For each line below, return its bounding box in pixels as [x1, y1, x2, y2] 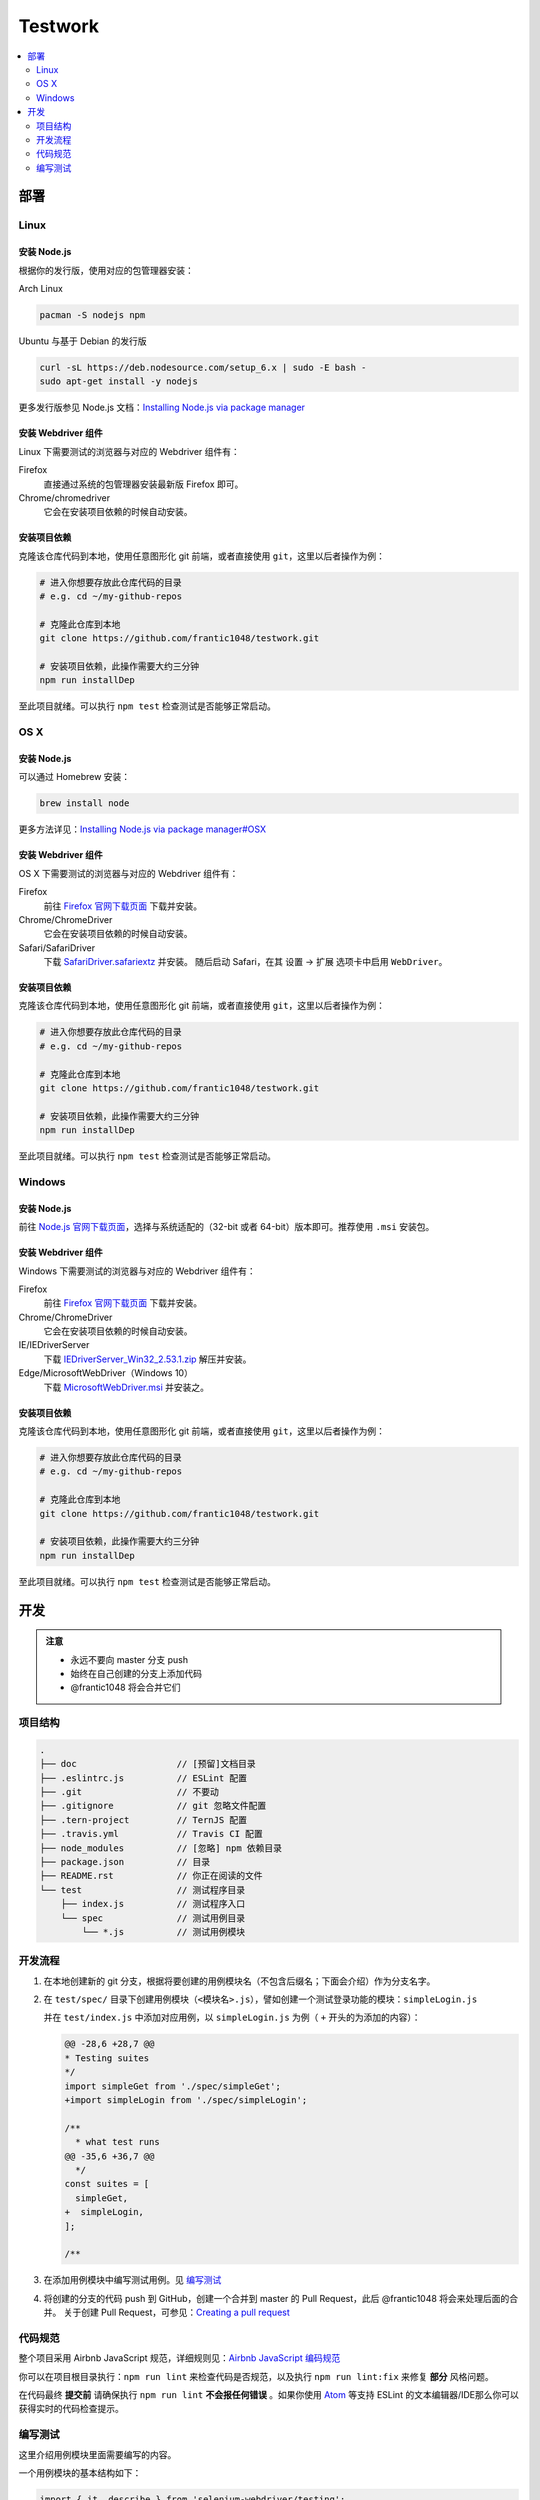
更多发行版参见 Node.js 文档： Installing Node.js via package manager [18, 401, 305, 414]
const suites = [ [64, 2178, 150, 2190]
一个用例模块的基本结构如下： [18, 2466, 142, 2479]
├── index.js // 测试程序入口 [60, 1898, 246, 1910]
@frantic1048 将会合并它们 [70, 1681, 181, 1694]
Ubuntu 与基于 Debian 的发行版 [18, 335, 147, 347]
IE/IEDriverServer [18, 1339, 90, 1351]
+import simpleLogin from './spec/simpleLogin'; [64, 2094, 308, 2105]
